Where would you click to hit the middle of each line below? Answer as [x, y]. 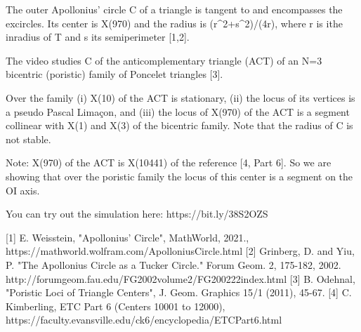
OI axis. [23, 190]
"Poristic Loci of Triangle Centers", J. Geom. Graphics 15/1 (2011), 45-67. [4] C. [179, 292]
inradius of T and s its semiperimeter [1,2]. [98, 37]
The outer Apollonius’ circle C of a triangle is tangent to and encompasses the [174, 9]
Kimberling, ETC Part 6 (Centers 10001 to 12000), [116, 306]
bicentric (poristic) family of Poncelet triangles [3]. [114, 74]
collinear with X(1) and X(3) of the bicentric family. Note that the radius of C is [179, 125]
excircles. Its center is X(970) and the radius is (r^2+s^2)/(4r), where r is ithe [174, 23]
